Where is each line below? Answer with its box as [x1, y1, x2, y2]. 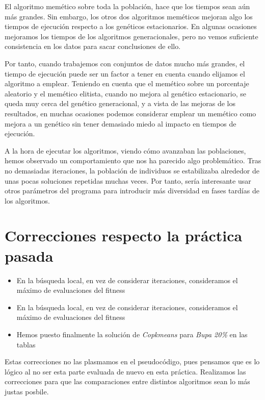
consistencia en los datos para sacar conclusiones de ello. [5, 41, 181, 52]
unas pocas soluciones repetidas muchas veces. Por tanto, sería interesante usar [5, 175, 251, 186]
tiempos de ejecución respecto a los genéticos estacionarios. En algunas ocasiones [5, 21, 257, 32]
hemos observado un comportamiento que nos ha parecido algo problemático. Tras [5, 155, 261, 166]
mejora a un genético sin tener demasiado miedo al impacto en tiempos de [5, 118, 236, 129]
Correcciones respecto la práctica [5, 225, 243, 246]
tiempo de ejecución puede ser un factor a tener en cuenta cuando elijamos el [5, 68, 245, 79]
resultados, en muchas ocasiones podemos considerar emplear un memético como [5, 108, 256, 118]
